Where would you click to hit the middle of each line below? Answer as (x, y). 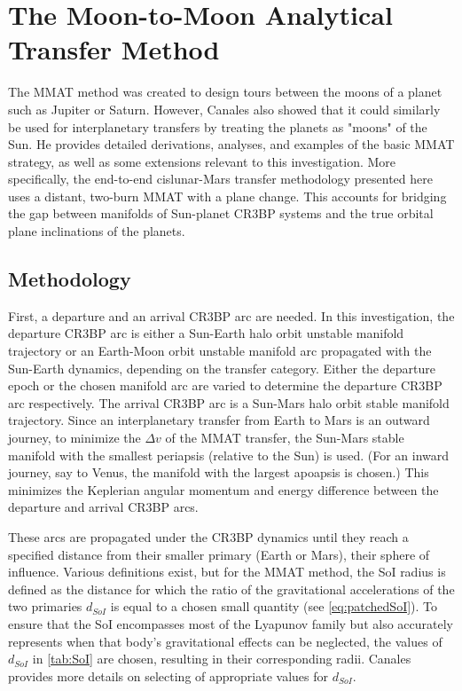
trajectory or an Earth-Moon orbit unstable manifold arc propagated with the (220, 351)
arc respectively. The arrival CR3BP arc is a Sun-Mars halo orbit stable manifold (229, 402)
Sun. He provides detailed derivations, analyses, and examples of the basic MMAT (231, 144)
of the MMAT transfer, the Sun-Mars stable (285, 438)
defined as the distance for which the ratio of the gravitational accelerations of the (231, 589)
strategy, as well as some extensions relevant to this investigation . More (202, 161)
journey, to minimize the (74, 438)
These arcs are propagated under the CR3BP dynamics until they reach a (208, 536)
